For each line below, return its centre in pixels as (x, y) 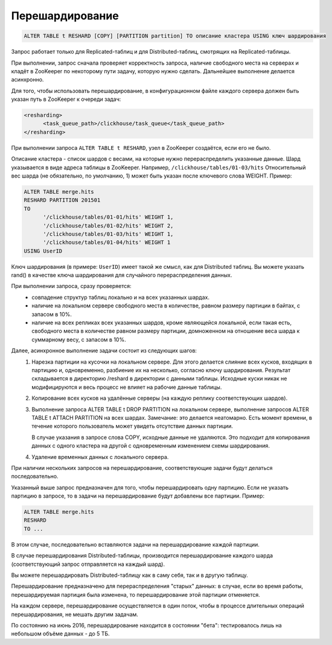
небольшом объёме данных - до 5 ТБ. (60, 634)
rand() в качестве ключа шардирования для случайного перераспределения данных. (122, 275)
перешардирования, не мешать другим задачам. (75, 614)
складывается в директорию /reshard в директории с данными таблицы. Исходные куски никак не (159, 379)
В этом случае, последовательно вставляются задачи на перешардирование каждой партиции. (135, 544)
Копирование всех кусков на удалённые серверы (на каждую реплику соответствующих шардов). (160, 398)
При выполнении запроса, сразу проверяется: (72, 286)
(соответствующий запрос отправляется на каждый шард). (88, 564)
